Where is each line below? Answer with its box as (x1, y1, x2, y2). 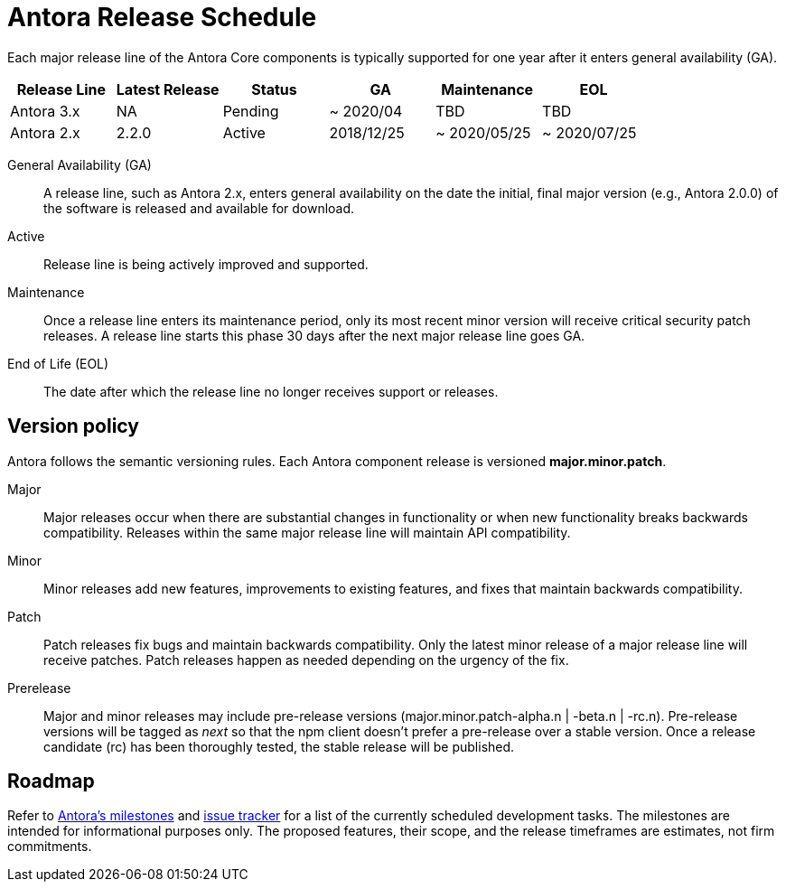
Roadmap (7, 770, 95, 793)
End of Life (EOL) (7, 355, 109, 371)
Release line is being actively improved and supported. (43, 256, 369, 272)
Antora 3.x (10, 101, 80, 120)
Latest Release (116, 80, 220, 98)
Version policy (7, 415, 139, 438)
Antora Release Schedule (7, 2, 317, 33)
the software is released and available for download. (43, 200, 355, 216)
